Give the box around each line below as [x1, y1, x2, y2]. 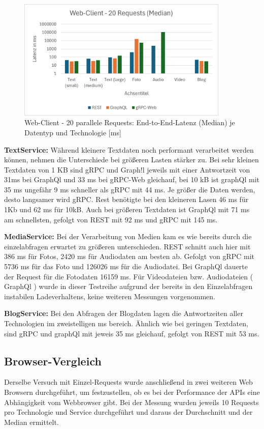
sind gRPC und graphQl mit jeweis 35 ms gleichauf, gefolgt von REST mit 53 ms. [4, 328, 259, 338]
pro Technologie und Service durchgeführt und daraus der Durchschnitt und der [4, 407, 253, 417]
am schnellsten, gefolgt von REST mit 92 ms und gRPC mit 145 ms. [4, 214, 218, 224]
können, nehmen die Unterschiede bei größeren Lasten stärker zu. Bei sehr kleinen [4, 154, 259, 165]
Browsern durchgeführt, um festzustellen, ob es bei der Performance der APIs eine [4, 387, 260, 397]
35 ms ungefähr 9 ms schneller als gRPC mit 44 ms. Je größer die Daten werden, [4, 184, 255, 194]
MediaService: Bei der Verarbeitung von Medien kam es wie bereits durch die [4, 231, 252, 242]
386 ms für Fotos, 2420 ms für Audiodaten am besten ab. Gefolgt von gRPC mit [4, 251, 255, 262]
